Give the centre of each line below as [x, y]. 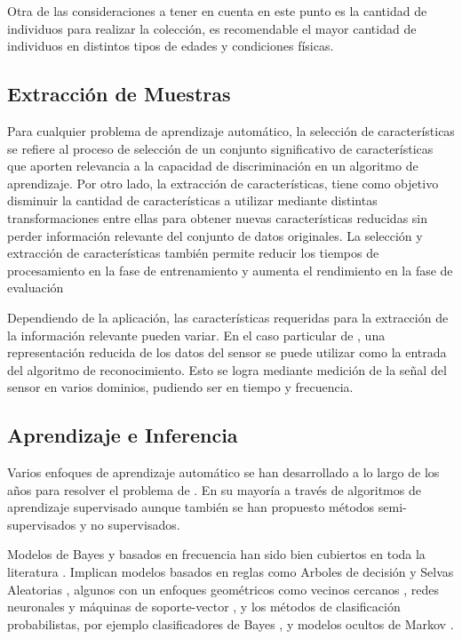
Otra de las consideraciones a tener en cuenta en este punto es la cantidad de [217, 11]
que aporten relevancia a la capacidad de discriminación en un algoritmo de [213, 166]
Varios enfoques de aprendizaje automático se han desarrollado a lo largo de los [223, 472]
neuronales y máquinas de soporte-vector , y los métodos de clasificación [204, 607]
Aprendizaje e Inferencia [123, 435]
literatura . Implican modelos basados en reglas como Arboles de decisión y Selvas [231, 572]
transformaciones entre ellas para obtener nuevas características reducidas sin [218, 217]
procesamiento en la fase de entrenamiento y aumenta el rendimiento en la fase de [230, 270]
